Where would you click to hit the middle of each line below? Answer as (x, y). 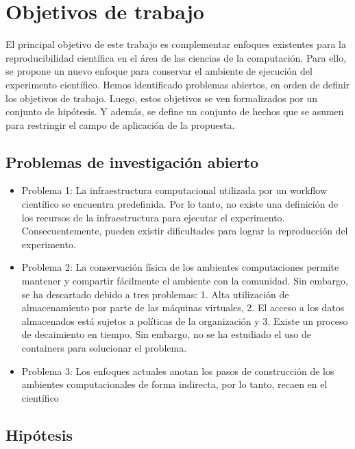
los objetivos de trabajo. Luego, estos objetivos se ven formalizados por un (162, 98)
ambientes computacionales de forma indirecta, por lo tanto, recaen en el (174, 384)
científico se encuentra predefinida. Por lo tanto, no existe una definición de (180, 204)
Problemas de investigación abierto (132, 161)
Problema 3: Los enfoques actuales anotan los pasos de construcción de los (178, 371)
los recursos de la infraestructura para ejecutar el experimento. (153, 217)
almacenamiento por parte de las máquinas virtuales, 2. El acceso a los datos (183, 307)
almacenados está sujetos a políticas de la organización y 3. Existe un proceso (185, 320)
